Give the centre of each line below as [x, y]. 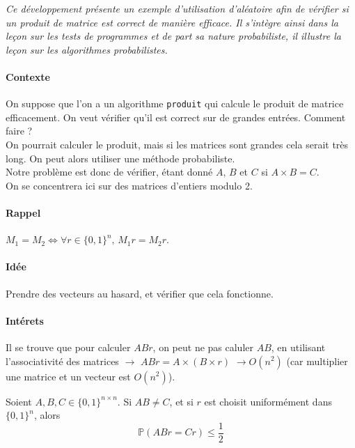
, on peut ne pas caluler [203, 347]
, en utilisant [298, 347]
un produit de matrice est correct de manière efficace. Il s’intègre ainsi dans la [172, 22]
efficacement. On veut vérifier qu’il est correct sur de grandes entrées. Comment [176, 117]
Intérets [25, 320]
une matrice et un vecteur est [68, 376]
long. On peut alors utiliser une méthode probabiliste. [120, 158]
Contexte [28, 76]
